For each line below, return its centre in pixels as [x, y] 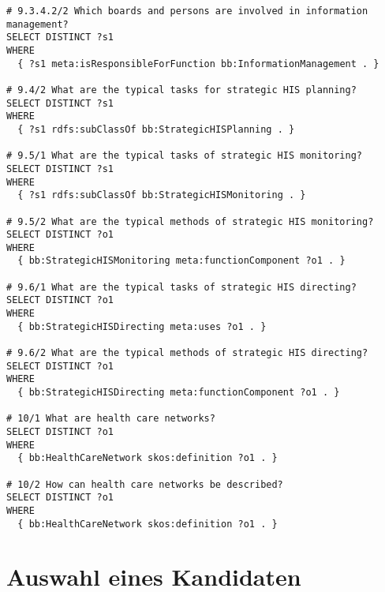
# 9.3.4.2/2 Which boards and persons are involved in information [187, 11]
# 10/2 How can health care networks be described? [145, 484]
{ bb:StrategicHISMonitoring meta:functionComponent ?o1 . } [181, 261]
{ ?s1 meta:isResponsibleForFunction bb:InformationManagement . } [198, 64]
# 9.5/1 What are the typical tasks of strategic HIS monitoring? [185, 156]
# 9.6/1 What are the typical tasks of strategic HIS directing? [181, 287]
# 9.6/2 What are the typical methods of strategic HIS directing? [187, 353]
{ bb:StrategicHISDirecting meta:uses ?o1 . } [142, 326]
